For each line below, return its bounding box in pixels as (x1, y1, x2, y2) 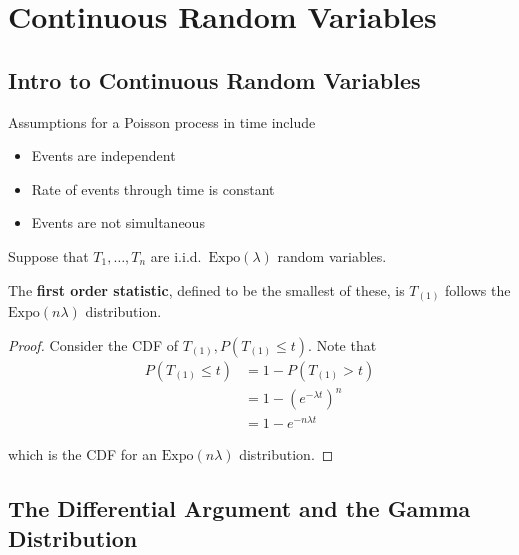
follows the (445, 279, 511, 300)
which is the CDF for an (8, 444, 158, 465)
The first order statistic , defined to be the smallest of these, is (8, 279, 405, 300)
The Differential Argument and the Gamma (8, 493, 471, 524)
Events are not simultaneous (31, 212, 205, 233)
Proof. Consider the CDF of (8, 334, 179, 355)
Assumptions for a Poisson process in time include (8, 111, 316, 132)
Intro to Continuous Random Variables (8, 64, 421, 95)
